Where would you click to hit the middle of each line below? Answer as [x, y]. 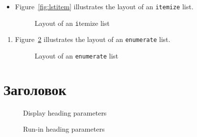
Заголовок [35, 89]
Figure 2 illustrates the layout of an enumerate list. [93, 39]
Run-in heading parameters [64, 129]
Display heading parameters [65, 112]
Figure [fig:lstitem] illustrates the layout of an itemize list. [104, 6]
